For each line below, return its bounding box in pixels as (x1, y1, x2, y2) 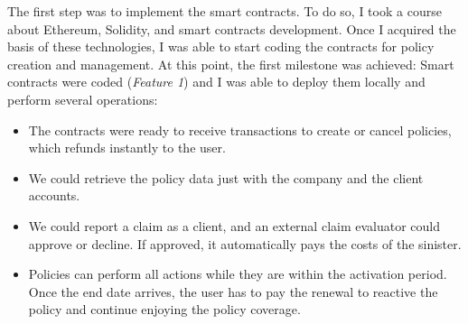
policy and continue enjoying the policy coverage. (28, 300, 301, 319)
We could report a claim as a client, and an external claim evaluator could (28, 216, 441, 235)
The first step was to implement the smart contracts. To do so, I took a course (7, 2, 442, 20)
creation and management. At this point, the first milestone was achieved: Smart (7, 54, 454, 73)
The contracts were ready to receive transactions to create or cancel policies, (28, 120, 452, 139)
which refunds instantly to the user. (28, 138, 226, 157)
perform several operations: (7, 89, 158, 108)
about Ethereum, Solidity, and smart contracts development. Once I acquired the (7, 19, 456, 38)
